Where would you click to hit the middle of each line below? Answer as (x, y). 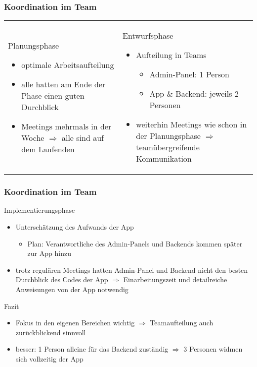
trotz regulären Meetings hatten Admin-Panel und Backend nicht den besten (132, 270)
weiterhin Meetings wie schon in (192, 124)
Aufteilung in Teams (171, 55)
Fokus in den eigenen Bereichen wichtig (75, 323)
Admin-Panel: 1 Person (189, 74)
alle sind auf (83, 137)
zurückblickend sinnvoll (51, 332)
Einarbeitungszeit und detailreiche (175, 279)
